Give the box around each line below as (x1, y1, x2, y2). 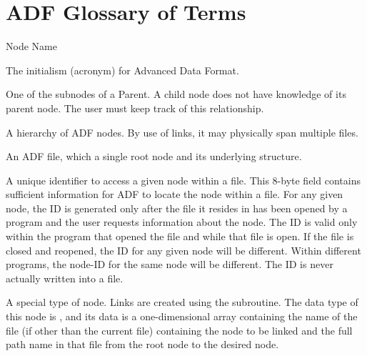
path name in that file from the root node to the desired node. (6, 337, 279, 352)
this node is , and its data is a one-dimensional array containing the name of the (6, 309, 358, 324)
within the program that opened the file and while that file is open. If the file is (6, 229, 354, 244)
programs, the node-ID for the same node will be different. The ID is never (6, 257, 333, 272)
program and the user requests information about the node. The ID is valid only (6, 214, 358, 229)
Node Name (6, 39, 57, 54)
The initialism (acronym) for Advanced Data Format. (6, 62, 239, 77)
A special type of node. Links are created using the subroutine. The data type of (6, 295, 358, 310)
